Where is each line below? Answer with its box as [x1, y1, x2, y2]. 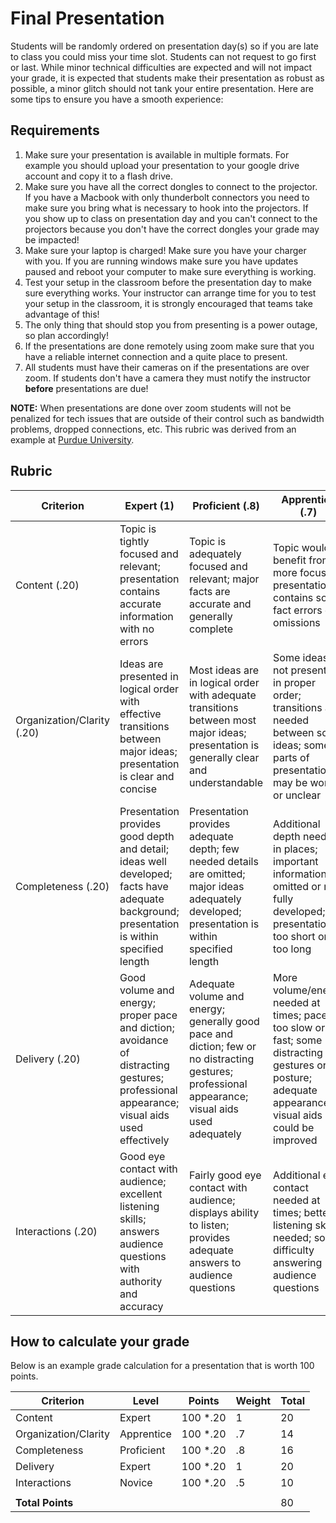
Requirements [10, 122, 100, 139]
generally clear [188, 750, 260, 764]
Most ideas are [188, 663, 259, 677]
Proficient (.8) [192, 498, 260, 512]
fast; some [273, 1033, 323, 1047]
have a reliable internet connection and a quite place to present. [24, 350, 288, 362]
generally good [188, 1014, 260, 1028]
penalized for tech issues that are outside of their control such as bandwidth [10, 412, 325, 424]
